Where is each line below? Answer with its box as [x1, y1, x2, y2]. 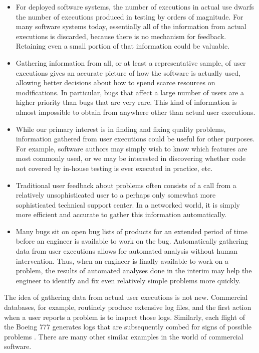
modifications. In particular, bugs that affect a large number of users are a [16, 87, 244, 97]
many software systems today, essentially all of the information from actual [16, 21, 246, 32]
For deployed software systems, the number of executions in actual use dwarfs [16, 2, 254, 12]
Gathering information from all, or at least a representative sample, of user [16, 57, 246, 68]
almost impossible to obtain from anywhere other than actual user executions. [16, 106, 255, 117]
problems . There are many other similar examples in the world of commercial [4, 331, 243, 341]
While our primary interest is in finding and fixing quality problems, [16, 123, 226, 134]
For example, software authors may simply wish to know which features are [16, 143, 247, 153]
